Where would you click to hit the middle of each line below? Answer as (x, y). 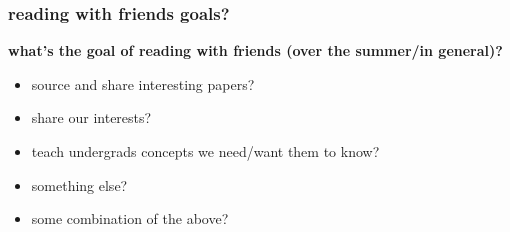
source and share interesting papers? (143, 83)
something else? (79, 184)
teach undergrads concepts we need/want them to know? (205, 151)
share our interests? (91, 117)
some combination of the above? (130, 218)
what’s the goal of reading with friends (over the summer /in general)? (255, 50)
